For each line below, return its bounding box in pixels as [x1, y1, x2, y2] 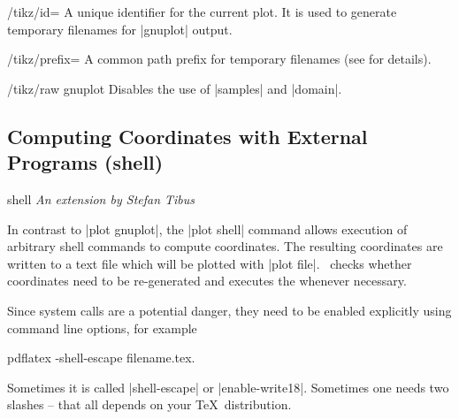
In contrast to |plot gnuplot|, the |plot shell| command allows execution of [7, 219, 408, 238]
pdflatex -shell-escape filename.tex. [7, 348, 195, 367]
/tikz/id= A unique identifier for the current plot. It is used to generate [7, 3, 397, 20]
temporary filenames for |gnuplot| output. [7, 19, 233, 38]
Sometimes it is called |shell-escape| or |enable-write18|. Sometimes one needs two [7, 377, 449, 396]
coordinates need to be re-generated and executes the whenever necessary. [7, 271, 407, 290]
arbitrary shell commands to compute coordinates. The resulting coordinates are [7, 237, 443, 255]
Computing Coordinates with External [7, 122, 368, 149]
